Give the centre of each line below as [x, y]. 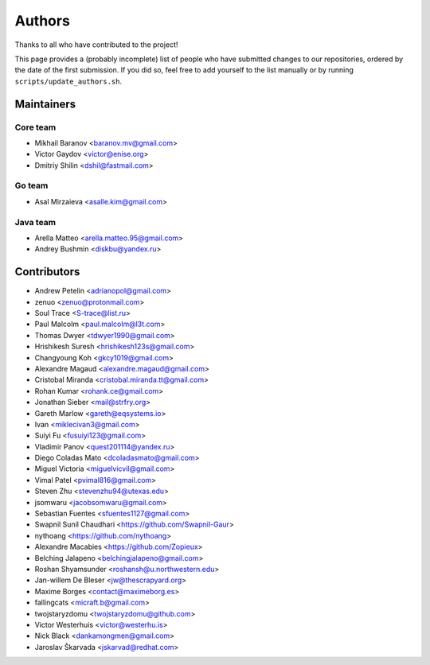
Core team [35, 127]
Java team [35, 222]
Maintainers [45, 104]
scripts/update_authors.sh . [68, 81]
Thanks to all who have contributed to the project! [96, 45]
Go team [31, 185]
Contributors [47, 272]
